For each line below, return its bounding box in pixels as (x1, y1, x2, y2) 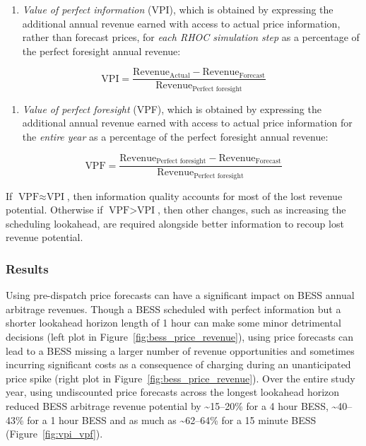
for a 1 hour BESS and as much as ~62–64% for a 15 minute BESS (27, 412, 317, 427)
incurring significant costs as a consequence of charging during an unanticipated (6, 357, 351, 372)
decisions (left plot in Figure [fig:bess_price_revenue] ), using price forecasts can (6, 329, 354, 344)
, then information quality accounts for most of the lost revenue (66, 188, 343, 203)
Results (6, 259, 49, 277)
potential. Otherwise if (6, 202, 103, 217)
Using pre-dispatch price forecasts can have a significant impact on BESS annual (6, 288, 355, 303)
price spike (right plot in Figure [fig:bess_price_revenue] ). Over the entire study (6, 370, 355, 385)
